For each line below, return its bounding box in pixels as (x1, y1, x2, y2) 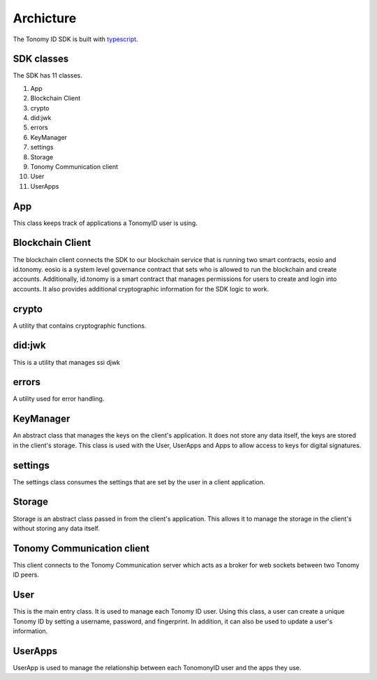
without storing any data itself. (13, 524, 101, 533)
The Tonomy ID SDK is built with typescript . (13, 35, 139, 43)
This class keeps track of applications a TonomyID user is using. (13, 219, 198, 227)
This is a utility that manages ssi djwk (13, 358, 121, 366)
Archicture (13, 10, 77, 26)
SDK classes (13, 53, 69, 65)
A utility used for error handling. (13, 395, 105, 403)
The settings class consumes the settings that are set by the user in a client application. (13, 477, 265, 486)
